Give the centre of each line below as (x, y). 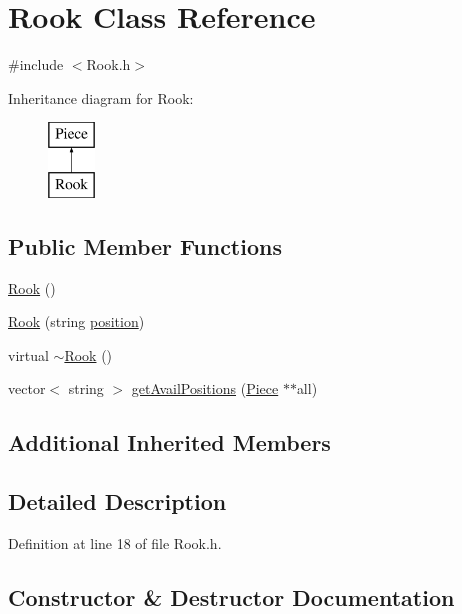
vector (27, 388)
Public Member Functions (145, 245)
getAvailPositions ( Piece (205, 388)
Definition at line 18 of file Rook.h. (115, 543)
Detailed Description (117, 501)
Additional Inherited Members (169, 442)
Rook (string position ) (76, 321)
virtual (28, 354)
